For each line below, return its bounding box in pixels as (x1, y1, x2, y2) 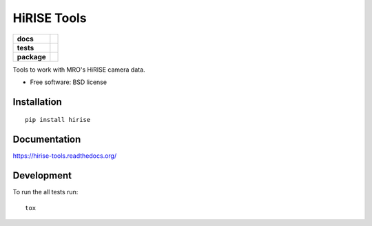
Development (12, 169, 72, 182)
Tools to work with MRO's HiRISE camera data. (12, 65, 145, 74)
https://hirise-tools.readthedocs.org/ (12, 152, 117, 160)
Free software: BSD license (30, 78, 107, 86)
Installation (12, 96, 62, 107)
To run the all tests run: (12, 188, 79, 196)
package (17, 52, 46, 61)
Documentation (12, 134, 81, 145)
